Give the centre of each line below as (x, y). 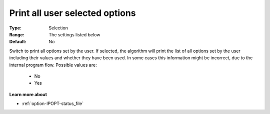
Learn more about (28, 94)
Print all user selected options (72, 13)
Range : (17, 34)
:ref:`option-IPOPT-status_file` (52, 104)
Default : (18, 42)
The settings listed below (74, 34)
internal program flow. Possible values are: (53, 65)
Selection (58, 28)
